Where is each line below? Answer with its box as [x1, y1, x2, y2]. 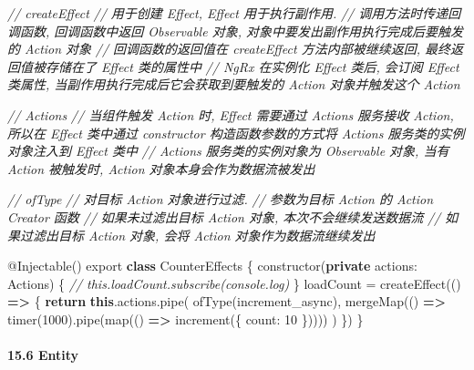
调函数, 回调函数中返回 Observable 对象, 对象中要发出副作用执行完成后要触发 [7, 21, 463, 40]
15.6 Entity [7, 345, 79, 365]
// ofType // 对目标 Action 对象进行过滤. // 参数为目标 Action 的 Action [7, 190, 434, 209]
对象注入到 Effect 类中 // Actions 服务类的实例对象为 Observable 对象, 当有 [7, 141, 449, 160]
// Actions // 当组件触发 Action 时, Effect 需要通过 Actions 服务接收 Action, [7, 105, 454, 124]
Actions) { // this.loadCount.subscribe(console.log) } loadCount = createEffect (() [7, 273, 461, 293]
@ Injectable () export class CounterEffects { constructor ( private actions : [7, 256, 417, 275]
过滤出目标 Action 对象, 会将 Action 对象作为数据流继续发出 [19, 225, 376, 244]
